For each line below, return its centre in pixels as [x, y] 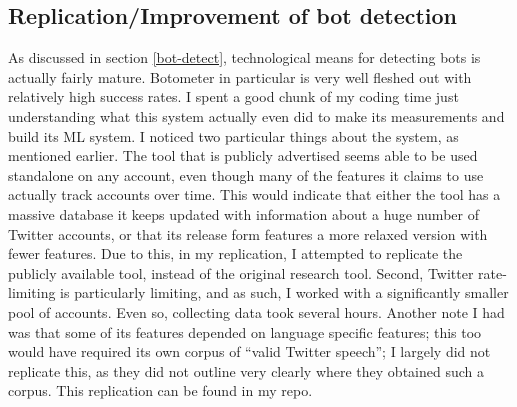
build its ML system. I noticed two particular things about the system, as [233, 135]
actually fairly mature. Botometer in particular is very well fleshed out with [240, 76]
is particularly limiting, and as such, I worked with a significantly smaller [284, 292]
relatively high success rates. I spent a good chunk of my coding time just [233, 96]
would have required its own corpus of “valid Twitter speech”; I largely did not [249, 351]
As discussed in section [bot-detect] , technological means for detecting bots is [244, 57]
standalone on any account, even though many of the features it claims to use [246, 174]
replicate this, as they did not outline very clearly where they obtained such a [246, 370]
